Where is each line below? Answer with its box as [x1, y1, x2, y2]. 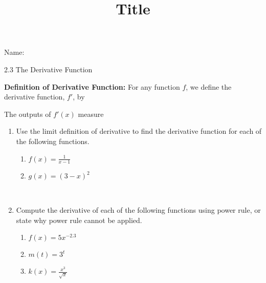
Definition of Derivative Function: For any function [4, 81, 180, 92]
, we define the [186, 81, 232, 92]
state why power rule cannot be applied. [16, 214, 142, 225]
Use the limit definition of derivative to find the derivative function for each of [16, 126, 262, 136]
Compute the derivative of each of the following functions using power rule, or [16, 204, 261, 215]
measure [78, 108, 104, 119]
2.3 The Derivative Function [4, 64, 93, 74]
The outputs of [4, 108, 51, 119]
